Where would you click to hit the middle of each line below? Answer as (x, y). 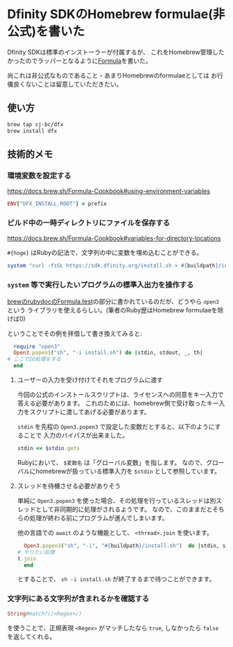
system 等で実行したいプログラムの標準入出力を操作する (101, 285)
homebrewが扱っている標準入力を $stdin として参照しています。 (128, 471)
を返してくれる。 (32, 636)
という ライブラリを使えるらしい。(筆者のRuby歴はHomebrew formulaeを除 (115, 310)
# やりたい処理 (36, 552)
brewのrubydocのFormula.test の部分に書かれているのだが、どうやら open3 (113, 301)
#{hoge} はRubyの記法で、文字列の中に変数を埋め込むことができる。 (105, 253)
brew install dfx (32, 131)
